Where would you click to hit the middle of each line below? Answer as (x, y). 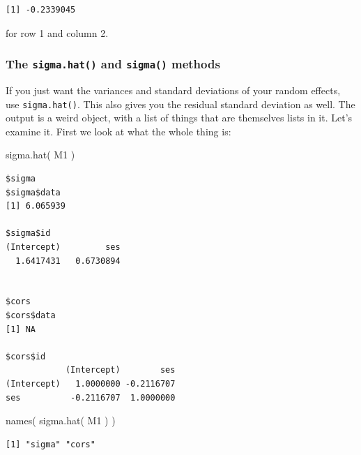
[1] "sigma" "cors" (51, 444)
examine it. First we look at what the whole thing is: (118, 131)
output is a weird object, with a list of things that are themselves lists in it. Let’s (179, 118)
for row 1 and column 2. (57, 32)
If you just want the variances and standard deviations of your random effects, (173, 90)
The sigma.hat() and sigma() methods (113, 64)
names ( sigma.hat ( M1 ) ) (61, 420)
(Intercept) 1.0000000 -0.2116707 (91, 383)
